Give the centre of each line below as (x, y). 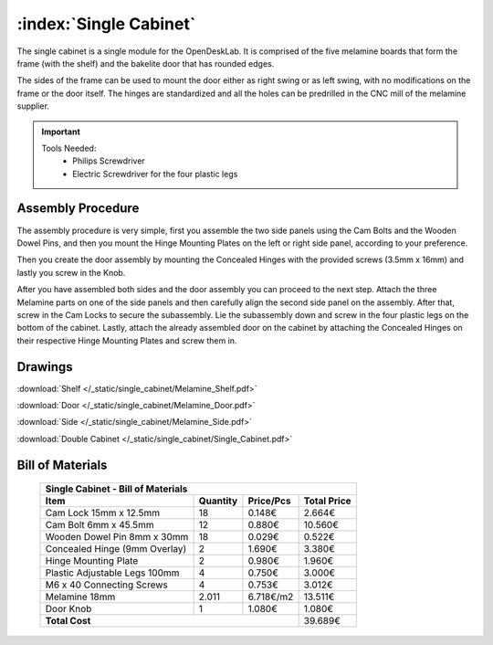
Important (61, 132)
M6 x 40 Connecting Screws (107, 585)
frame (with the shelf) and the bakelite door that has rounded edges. (146, 63)
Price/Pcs (269, 501)
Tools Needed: (69, 148)
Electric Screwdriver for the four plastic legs (155, 174)
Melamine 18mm (80, 597)
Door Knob (68, 609)
